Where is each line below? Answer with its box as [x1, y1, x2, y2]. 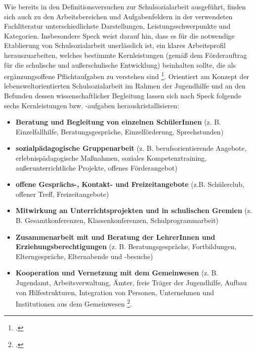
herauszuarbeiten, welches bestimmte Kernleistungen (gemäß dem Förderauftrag [4, 49, 247, 60]
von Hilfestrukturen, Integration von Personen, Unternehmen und [15, 287, 214, 297]
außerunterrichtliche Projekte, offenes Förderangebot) [15, 162, 177, 173]
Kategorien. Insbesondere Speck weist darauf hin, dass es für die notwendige [4, 30, 235, 41]
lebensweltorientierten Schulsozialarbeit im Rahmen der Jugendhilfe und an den [4, 81, 246, 91]
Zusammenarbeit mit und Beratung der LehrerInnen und [15, 231, 215, 242]
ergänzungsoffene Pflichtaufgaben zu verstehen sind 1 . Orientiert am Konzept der [4, 70, 250, 81]
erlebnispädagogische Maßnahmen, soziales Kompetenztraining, [15, 152, 207, 163]
